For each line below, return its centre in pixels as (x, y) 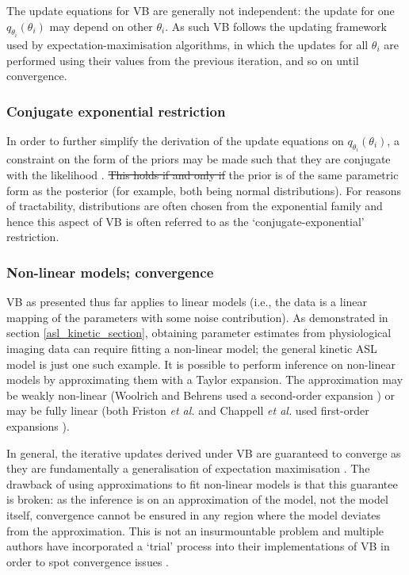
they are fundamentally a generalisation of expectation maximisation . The (188, 468)
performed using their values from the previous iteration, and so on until (183, 60)
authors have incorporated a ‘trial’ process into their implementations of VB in (198, 546)
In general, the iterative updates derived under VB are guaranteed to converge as (204, 452)
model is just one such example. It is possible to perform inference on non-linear (201, 364)
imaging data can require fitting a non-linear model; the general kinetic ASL (192, 349)
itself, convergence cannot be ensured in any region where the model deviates (194, 514)
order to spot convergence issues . (88, 561)
